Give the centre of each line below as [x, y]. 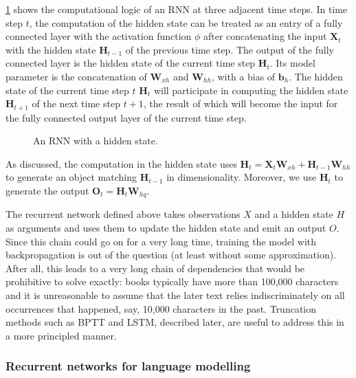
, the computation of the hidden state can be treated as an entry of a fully [186, 22]
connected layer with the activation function [99, 36]
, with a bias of [243, 76]
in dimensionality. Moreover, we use [242, 177]
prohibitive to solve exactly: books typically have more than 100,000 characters [172, 281]
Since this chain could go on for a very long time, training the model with [161, 241]
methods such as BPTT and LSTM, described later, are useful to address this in [175, 322]
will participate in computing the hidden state [251, 90]
